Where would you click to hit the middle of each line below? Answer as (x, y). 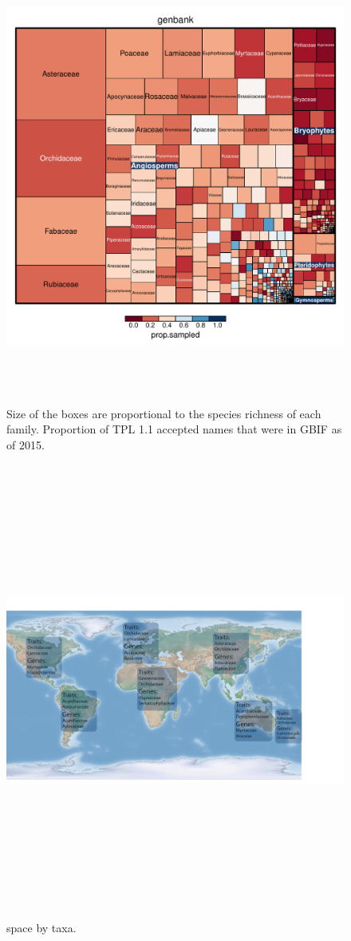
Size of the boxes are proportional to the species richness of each (164, 413)
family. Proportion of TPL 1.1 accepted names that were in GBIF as (174, 429)
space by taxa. (41, 927)
